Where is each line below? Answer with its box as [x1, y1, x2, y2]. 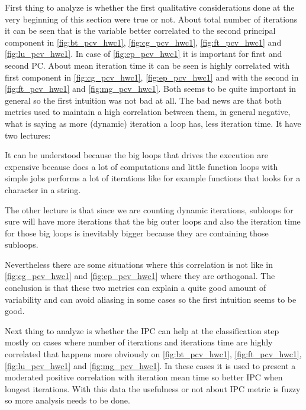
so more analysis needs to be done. [5, 394, 130, 406]
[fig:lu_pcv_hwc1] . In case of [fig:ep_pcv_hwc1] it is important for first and [5, 47, 282, 60]
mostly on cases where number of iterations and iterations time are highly [5, 336, 273, 348]
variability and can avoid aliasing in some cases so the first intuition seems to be [5, 293, 297, 305]
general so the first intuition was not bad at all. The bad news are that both [5, 94, 282, 106]
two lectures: [5, 129, 51, 141]
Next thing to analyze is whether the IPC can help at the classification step [5, 324, 279, 337]
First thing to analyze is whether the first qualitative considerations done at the [5, 1, 295, 13]
